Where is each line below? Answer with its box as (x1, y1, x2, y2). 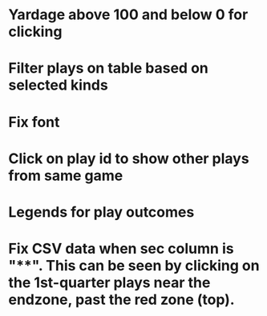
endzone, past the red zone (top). (8, 290, 235, 309)
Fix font (8, 113, 60, 131)
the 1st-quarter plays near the (8, 274, 211, 292)
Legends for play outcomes (8, 202, 195, 221)
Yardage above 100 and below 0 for (8, 6, 249, 24)
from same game (8, 166, 123, 185)
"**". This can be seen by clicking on (8, 257, 260, 275)
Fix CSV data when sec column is (8, 240, 234, 258)
